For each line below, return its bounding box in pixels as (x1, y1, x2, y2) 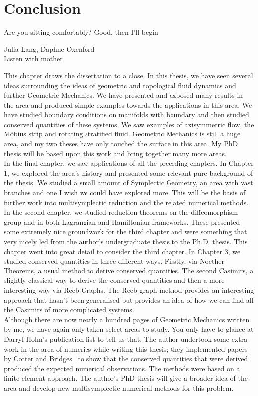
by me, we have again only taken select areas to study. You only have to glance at (4, 324, 254, 334)
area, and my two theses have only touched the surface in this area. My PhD (4, 138, 238, 149)
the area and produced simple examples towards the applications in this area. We (4, 99, 252, 110)
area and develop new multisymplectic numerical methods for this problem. (4, 382, 234, 393)
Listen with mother (4, 53, 63, 64)
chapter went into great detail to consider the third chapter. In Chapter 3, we (4, 246, 241, 256)
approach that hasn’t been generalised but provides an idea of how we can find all (4, 294, 254, 305)
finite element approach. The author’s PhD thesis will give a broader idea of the (4, 373, 248, 383)
